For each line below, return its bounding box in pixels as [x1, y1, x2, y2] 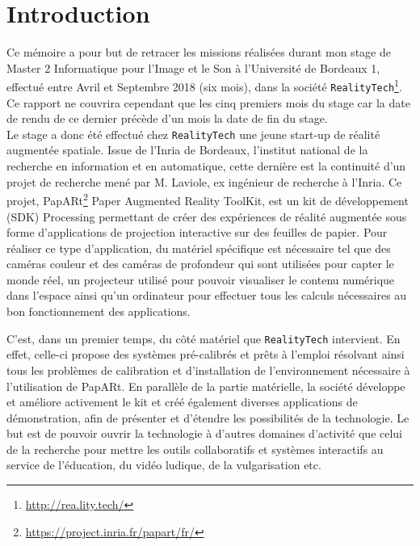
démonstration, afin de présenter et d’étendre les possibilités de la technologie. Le [6, 409, 409, 426]
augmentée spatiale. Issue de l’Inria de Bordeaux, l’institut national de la [6, 141, 368, 158]
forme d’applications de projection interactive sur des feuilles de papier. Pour [6, 224, 388, 241]
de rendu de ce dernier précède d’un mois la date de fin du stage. [6, 110, 328, 127]
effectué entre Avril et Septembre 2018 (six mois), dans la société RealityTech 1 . [6, 76, 402, 94]
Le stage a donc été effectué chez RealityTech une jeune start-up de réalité [6, 125, 380, 142]
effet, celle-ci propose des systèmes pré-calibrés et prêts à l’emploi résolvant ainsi [6, 346, 405, 363]
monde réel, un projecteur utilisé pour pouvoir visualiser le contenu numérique [6, 271, 395, 288]
